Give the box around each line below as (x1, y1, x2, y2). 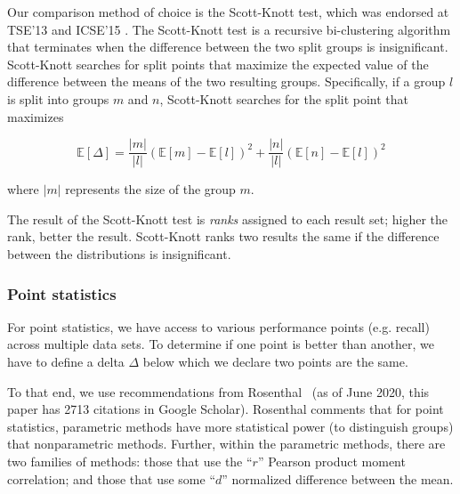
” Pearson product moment (257, 451, 406, 470)
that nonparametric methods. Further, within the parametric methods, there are (7, 434, 446, 453)
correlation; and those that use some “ (7, 469, 216, 488)
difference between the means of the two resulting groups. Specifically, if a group (7, 72, 446, 91)
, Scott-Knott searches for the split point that (159, 89, 409, 108)
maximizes (7, 107, 64, 126)
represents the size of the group (65, 180, 236, 198)
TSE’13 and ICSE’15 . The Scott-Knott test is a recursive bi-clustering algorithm (7, 20, 451, 38)
